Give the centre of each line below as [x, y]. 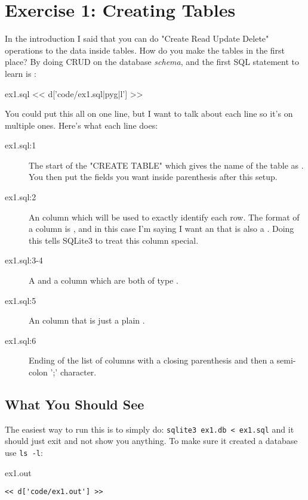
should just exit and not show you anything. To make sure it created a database [151, 441]
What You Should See [75, 404]
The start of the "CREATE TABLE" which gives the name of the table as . [166, 165]
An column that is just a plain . [87, 320]
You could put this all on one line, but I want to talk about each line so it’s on [149, 114]
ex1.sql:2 [21, 197]
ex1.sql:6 [21, 340]
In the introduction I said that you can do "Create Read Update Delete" [137, 38]
